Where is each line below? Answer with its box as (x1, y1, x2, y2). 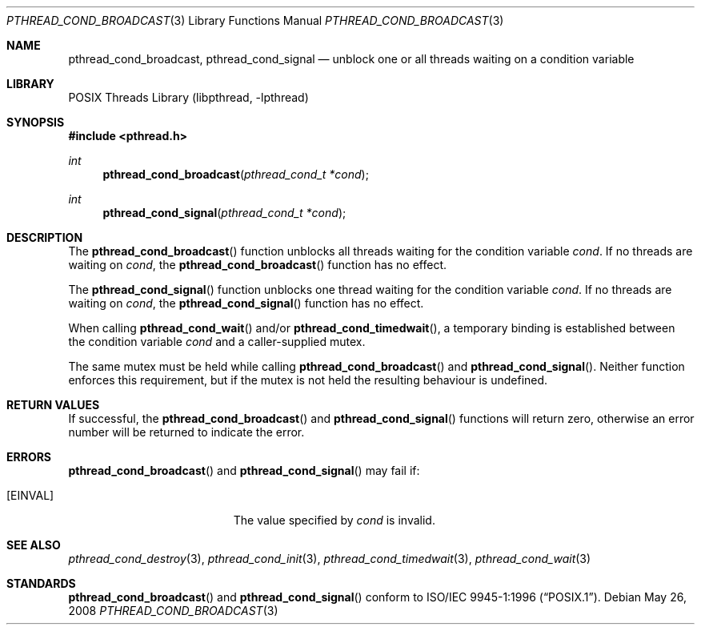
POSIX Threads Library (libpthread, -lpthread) (68, 90, 309, 104)
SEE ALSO (6, 538, 61, 552)
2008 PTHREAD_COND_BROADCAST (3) (68, 604, 278, 617)
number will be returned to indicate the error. (68, 425, 305, 439)
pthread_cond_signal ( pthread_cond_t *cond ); (102, 206, 346, 219)
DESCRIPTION (6, 231, 83, 244)
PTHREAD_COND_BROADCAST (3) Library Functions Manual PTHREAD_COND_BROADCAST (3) (6, 14, 504, 27)
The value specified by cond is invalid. (233, 513, 435, 527)
